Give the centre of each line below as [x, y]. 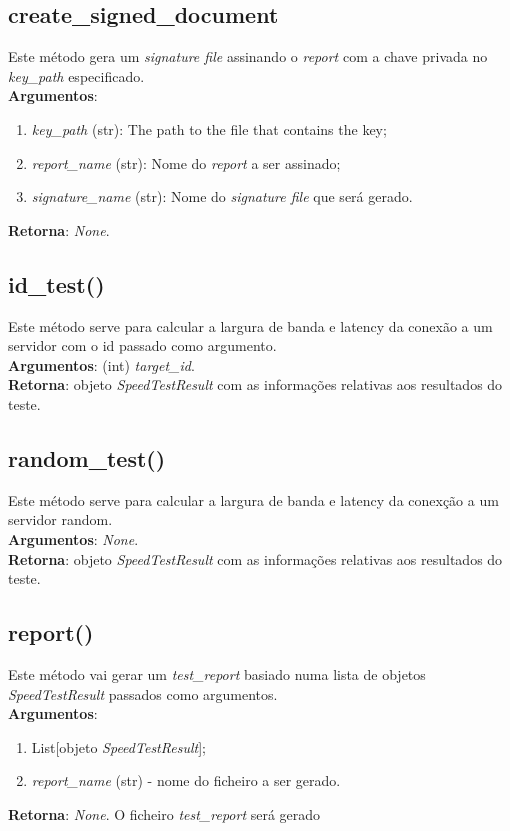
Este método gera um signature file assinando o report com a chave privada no [248, 56]
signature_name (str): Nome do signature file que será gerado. [222, 196]
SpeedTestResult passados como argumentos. [143, 693]
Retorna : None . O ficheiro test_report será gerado [164, 813]
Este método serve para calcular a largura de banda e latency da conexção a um [253, 499]
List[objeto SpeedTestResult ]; [118, 746]
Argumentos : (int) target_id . [101, 364]
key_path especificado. [76, 75]
